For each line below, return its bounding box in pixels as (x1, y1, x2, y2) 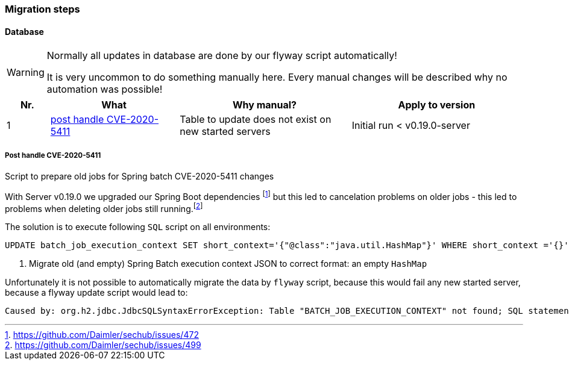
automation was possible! (46, 83, 163, 96)
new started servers (180, 125, 271, 138)
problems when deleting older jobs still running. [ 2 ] (5, 201, 203, 214)
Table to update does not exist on (180, 113, 332, 126)
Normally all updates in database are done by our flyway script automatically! (46, 49, 397, 62)
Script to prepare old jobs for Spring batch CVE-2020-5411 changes (5, 171, 274, 181)
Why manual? (232, 99, 297, 111)
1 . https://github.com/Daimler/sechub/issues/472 (5, 329, 199, 340)
